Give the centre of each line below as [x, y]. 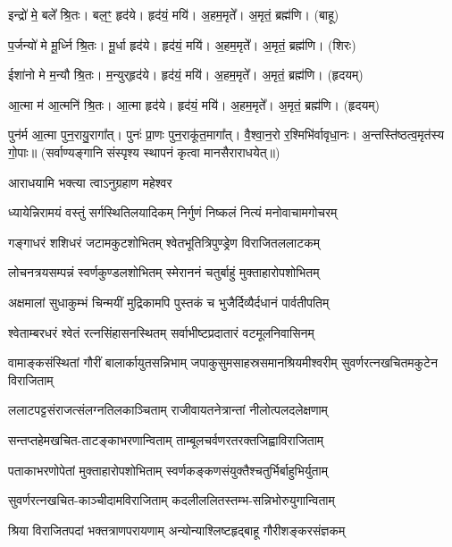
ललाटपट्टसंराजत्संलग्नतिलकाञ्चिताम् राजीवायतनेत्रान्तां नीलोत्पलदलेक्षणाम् [168, 410]
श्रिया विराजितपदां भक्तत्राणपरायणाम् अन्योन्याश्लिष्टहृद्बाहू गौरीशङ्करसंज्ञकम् [177, 530]
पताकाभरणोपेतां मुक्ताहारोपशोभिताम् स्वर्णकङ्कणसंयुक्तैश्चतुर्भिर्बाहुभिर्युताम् [168, 470]
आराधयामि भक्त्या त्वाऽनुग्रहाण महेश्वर [90, 182]
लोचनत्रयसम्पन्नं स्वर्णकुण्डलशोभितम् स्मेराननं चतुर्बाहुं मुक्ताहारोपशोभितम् [164, 272]
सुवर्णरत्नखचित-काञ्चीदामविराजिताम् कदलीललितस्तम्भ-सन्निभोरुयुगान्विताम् [172, 500]
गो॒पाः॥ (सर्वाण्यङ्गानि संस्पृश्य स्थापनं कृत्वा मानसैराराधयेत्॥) [144, 151]
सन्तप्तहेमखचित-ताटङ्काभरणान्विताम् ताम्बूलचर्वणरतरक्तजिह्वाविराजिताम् [166, 439]
